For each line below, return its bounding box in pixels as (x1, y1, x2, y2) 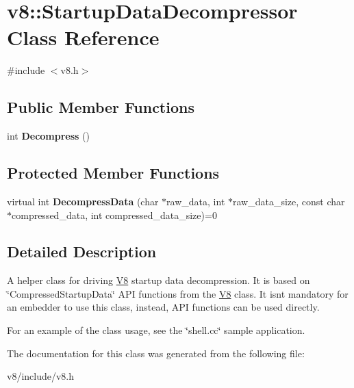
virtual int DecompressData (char (7, 194, 159, 208)
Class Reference (7, 23, 160, 51)
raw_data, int (166, 194, 225, 208)
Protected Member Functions (7, 162, 220, 183)
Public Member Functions (7, 96, 194, 118)
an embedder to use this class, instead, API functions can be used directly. (7, 300, 320, 314)
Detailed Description (7, 241, 157, 262)
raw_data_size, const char (233, 194, 345, 208)
